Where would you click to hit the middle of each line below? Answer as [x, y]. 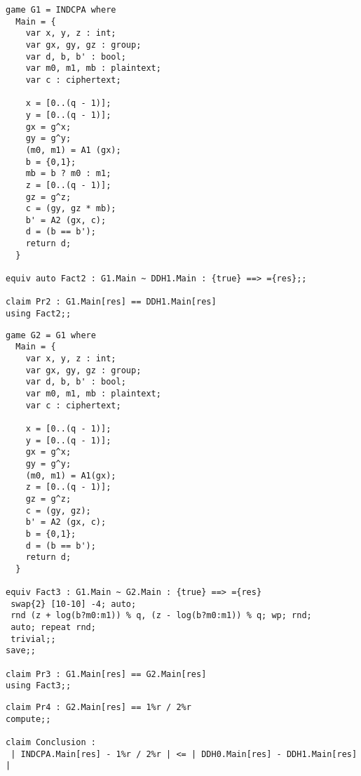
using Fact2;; [39, 314]
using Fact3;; [39, 686]
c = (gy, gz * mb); [71, 209]
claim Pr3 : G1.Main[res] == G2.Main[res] [106, 674]
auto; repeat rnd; [53, 628]
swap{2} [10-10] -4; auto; [74, 604]
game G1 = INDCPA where [61, 10]
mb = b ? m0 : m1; [68, 174]
